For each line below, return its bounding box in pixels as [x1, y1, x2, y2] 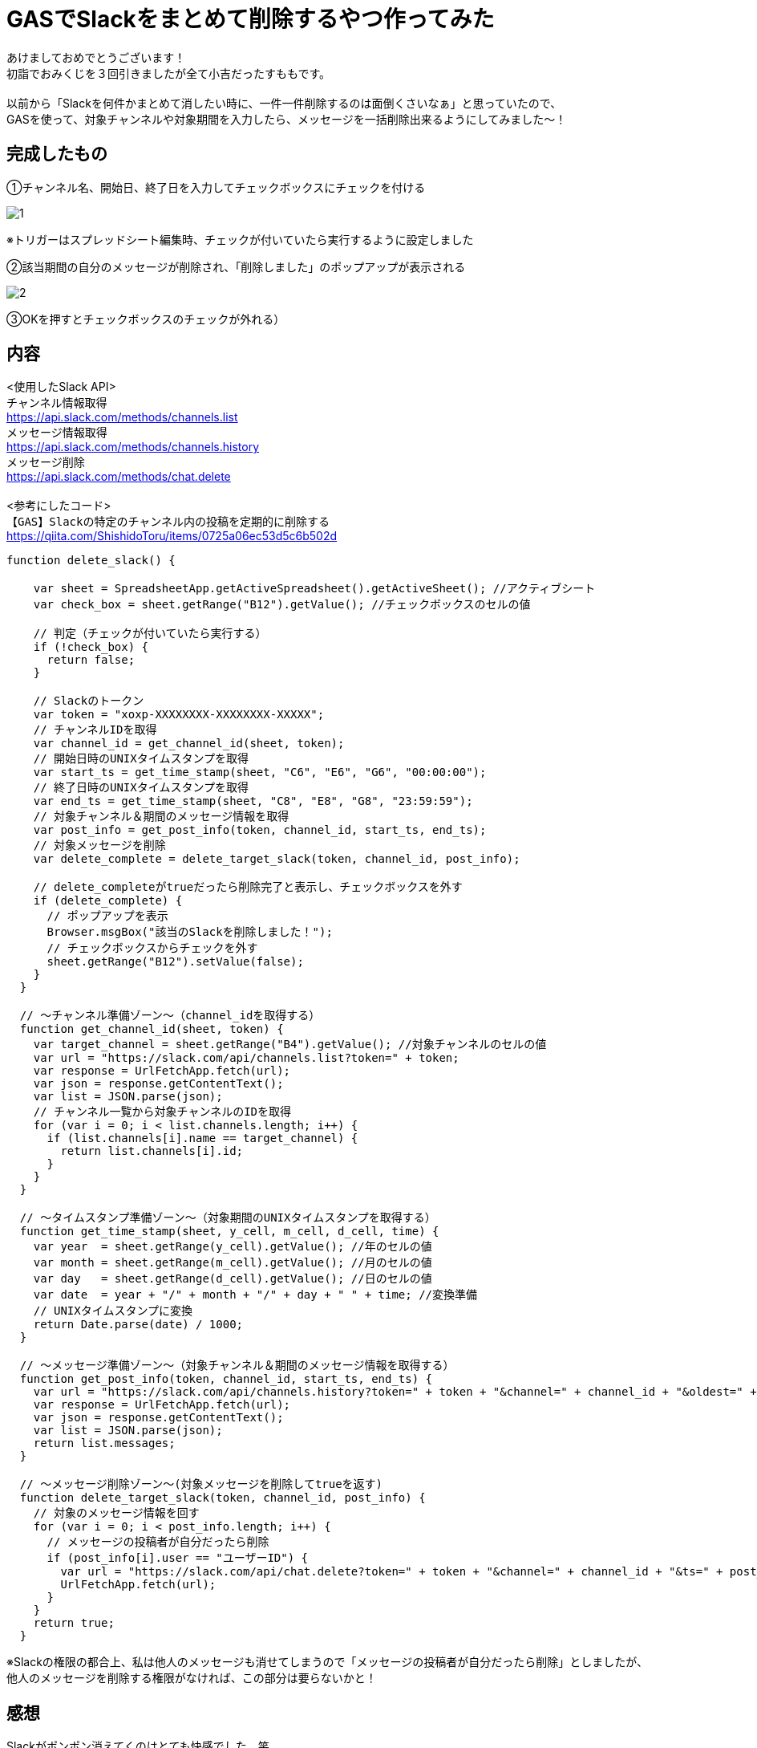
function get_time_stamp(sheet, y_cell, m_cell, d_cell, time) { [19, 1225, 439, 1238]
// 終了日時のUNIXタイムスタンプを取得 [33, 781, 249, 795]
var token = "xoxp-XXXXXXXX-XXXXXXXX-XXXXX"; [33, 708, 325, 722]
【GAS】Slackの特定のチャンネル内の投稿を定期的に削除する [6, 515, 330, 529]
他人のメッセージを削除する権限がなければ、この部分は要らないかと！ [6, 1671, 377, 1685]
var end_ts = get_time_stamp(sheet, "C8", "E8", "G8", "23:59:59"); [33, 795, 473, 808]
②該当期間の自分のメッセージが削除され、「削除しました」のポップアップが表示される [6, 259, 466, 274]
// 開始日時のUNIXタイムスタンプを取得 [33, 752, 249, 766]
